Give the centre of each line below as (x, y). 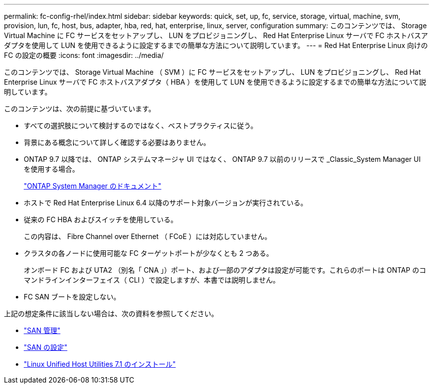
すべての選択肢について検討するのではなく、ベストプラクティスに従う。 (141, 125)
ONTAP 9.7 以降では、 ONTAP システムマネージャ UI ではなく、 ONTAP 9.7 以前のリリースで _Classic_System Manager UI (222, 159)
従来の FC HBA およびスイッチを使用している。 (101, 219)
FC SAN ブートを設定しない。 (72, 297)
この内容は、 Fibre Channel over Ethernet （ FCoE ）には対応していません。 (148, 236)
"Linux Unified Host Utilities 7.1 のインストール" (100, 364)
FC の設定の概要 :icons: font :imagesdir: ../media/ (84, 55)
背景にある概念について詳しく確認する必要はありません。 (117, 142)
